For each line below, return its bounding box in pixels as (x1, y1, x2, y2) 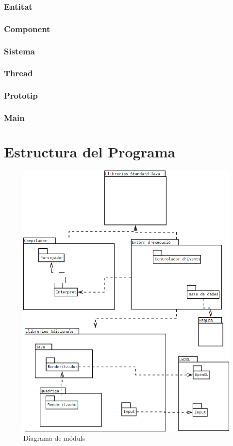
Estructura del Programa (4, 142, 176, 162)
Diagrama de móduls (23, 433, 85, 443)
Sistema (4, 45, 35, 57)
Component (4, 22, 50, 34)
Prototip (4, 89, 38, 102)
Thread (4, 67, 33, 79)
